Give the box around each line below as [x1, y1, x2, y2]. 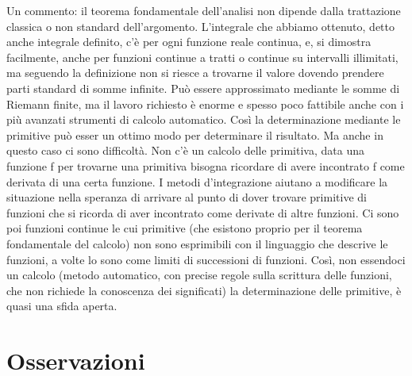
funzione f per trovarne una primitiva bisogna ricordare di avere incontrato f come [6, 157, 405, 174]
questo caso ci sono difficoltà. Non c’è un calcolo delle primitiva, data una [6, 142, 364, 159]
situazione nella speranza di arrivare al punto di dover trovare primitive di [6, 189, 367, 205]
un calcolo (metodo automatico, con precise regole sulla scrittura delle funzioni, [6, 267, 392, 283]
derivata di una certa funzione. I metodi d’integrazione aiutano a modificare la [6, 173, 388, 190]
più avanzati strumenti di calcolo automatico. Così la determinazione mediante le [6, 111, 401, 128]
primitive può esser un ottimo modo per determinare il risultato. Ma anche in [6, 126, 383, 143]
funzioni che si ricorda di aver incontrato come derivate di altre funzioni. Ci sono [6, 204, 399, 221]
